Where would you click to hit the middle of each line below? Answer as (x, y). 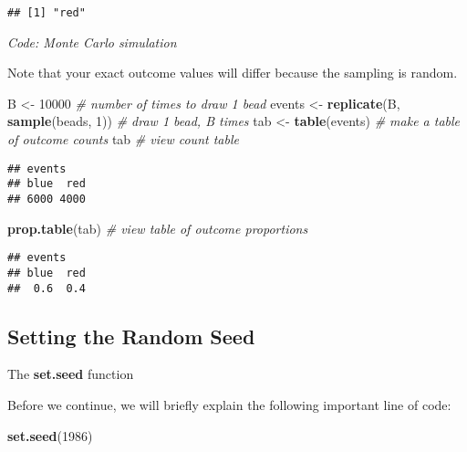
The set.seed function (71, 374)
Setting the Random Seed (131, 336)
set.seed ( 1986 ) (50, 435)
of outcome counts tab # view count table (123, 139)
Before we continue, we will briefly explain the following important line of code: (229, 404)
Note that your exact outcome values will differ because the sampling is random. (233, 73)
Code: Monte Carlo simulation (92, 42)
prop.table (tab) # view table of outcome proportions (158, 228)
